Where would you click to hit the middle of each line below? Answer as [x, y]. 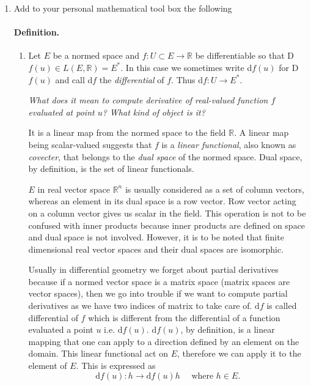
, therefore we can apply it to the [239, 353]
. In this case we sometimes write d [186, 67]
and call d [74, 79]
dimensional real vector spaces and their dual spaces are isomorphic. [156, 249]
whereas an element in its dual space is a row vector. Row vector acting [162, 201]
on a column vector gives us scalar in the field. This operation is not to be [167, 213]
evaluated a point [61, 329]
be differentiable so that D [244, 55]
